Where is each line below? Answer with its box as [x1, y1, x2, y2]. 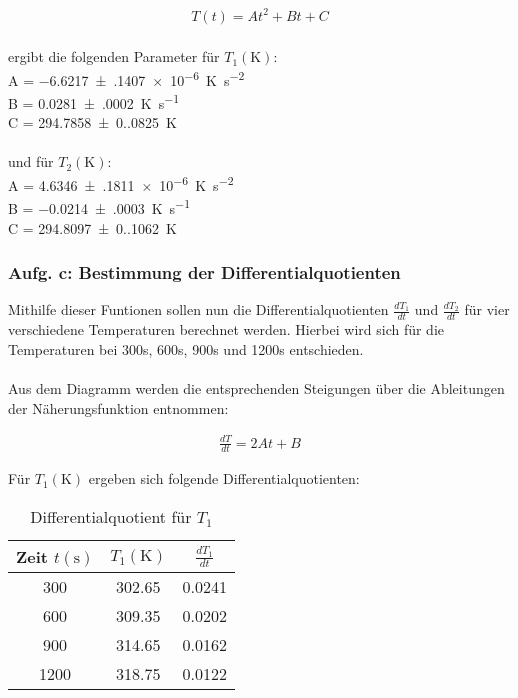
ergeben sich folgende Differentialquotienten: [88, 468, 360, 489]
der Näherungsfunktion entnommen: [8, 397, 229, 418]
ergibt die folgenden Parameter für [8, 46, 220, 67]
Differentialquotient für [30, 505, 192, 529]
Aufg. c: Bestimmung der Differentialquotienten [8, 260, 401, 285]
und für [8, 151, 54, 172]
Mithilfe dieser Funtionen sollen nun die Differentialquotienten [8, 299, 389, 320]
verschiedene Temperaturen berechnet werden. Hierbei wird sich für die [8, 319, 445, 340]
